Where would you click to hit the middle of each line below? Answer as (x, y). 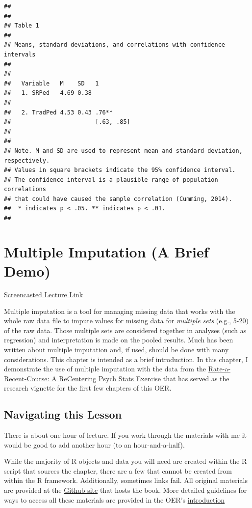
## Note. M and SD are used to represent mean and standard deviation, (123, 151)
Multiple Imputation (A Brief (106, 251)
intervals (20, 54)
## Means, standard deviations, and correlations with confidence (115, 45)
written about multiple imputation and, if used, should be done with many (116, 349)
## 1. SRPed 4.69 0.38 (48, 93)
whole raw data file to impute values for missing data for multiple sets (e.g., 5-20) (126, 321)
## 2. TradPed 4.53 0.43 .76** (58, 112)
